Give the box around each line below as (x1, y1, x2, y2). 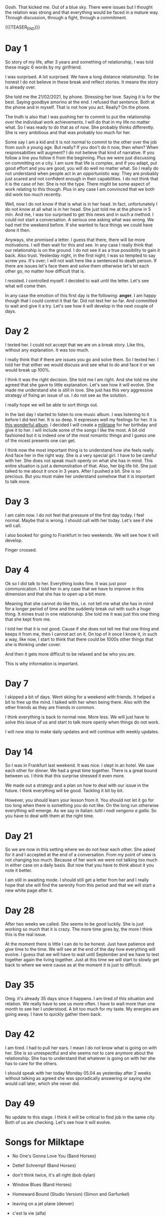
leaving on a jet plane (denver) (12, 1201, 74, 1207)
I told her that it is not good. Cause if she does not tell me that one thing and (5, 626, 159, 631)
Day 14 (5, 746, 33, 757)
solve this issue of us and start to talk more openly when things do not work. (5, 719, 160, 725)
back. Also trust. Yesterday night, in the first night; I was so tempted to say (5, 252, 156, 258)
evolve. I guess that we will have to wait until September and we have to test (5, 951, 160, 958)
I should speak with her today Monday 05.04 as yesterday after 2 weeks (5, 1070, 151, 1076)
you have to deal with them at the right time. (5, 813, 94, 819)
